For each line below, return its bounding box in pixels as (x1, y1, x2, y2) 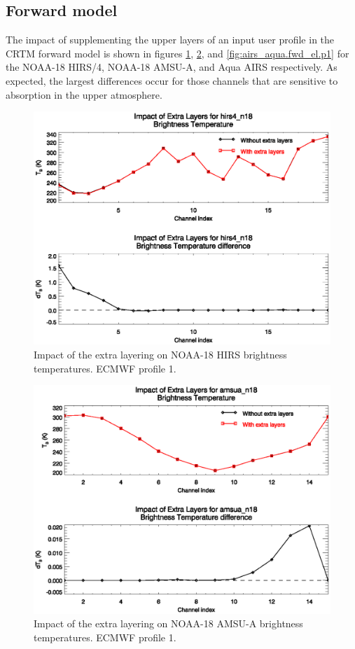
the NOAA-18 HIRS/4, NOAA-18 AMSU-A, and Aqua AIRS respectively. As (6, 60, 337, 74)
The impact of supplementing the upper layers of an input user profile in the (6, 32, 335, 47)
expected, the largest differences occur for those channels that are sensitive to (6, 73, 338, 88)
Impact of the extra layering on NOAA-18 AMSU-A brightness (34, 616, 303, 631)
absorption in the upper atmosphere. (6, 87, 162, 102)
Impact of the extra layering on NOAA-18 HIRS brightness (34, 347, 287, 362)
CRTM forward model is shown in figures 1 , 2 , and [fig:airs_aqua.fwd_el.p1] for (6, 46, 349, 60)
